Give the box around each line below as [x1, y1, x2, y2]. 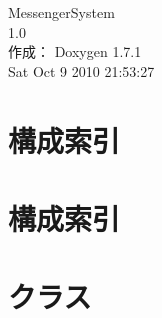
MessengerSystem [8, 2, 115, 22]
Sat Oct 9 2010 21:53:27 [8, 60, 155, 81]
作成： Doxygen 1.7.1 [8, 41, 142, 62]
